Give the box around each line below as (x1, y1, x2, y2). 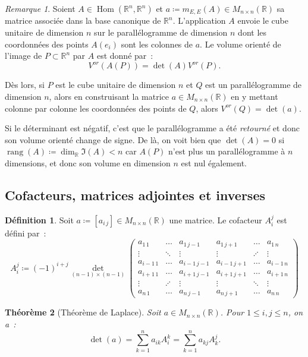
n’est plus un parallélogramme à (168, 145, 285, 157)
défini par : (5, 226, 46, 239)
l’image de (5, 49, 42, 62)
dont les (238, 26, 267, 39)
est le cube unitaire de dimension (55, 78, 176, 91)
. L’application (172, 14, 226, 27)
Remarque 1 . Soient (5, 2, 76, 14)
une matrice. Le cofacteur (169, 213, 262, 226)
